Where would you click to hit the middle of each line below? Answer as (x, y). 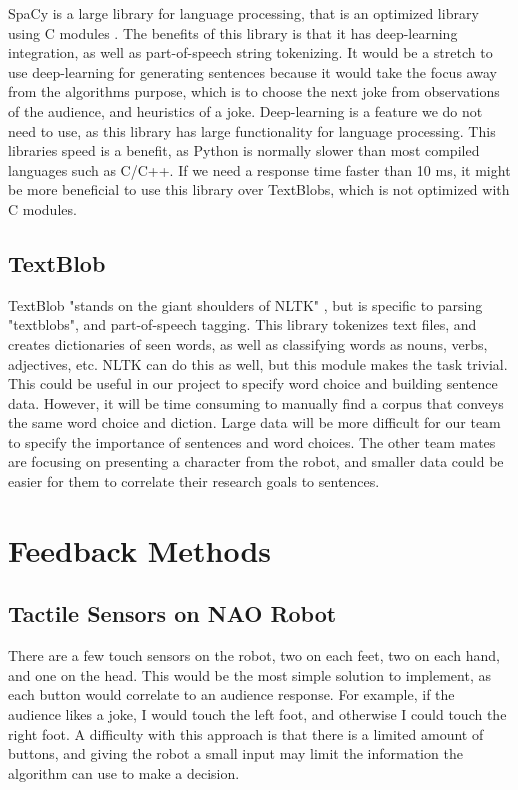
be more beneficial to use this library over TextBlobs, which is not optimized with (259, 189)
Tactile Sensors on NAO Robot (172, 613)
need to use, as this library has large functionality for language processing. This (252, 130)
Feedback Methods (140, 549)
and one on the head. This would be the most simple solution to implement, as (249, 674)
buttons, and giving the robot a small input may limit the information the (235, 753)
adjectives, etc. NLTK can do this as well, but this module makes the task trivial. (258, 363)
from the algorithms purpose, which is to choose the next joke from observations (254, 91)
